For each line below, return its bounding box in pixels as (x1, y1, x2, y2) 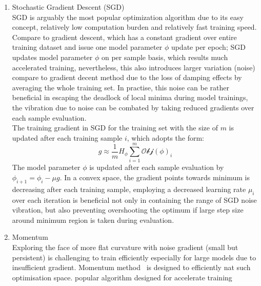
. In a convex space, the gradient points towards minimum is (59, 172, 250, 183)
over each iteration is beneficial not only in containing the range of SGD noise (12, 194, 257, 205)
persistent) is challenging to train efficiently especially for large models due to (12, 252, 256, 262)
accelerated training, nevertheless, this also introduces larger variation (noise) (12, 62, 255, 72)
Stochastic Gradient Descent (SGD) (12, 2, 125, 12)
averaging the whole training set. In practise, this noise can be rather (12, 82, 230, 92)
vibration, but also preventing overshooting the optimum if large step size (12, 204, 244, 215)
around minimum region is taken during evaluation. (12, 214, 174, 225)
